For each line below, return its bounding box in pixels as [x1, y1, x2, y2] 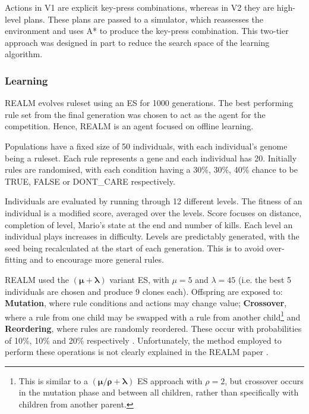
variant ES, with [109, 273, 169, 285]
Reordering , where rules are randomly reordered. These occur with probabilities [5, 322, 302, 334]
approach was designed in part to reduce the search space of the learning [5, 36, 270, 48]
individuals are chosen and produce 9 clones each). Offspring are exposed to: [5, 285, 283, 297]
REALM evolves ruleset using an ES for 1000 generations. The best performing [5, 97, 294, 109]
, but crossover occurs [225, 374, 304, 387]
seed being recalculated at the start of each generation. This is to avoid [5, 241, 264, 254]
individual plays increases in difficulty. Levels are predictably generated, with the [5, 230, 299, 242]
